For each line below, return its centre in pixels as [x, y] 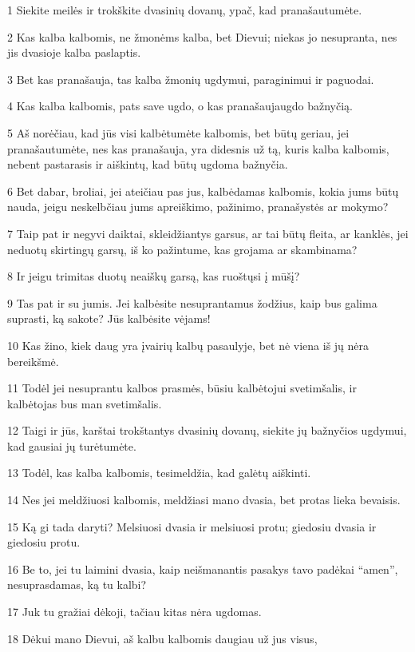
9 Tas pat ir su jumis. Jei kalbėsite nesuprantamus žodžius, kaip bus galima [192, 302]
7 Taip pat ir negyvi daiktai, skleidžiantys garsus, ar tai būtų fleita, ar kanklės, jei [208, 233]
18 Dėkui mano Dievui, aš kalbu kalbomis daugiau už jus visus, [162, 638]
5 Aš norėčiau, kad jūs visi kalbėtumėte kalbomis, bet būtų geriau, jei [178, 132]
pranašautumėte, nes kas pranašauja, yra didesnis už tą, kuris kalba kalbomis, [198, 148]
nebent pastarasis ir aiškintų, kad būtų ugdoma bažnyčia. [148, 164]
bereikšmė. [33, 361]
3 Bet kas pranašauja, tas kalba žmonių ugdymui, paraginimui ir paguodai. [191, 79]
